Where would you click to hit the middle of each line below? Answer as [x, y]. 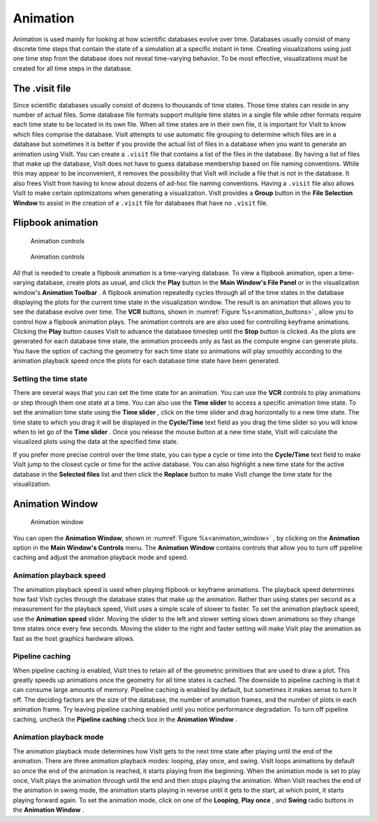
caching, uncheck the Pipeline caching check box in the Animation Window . [125, 719]
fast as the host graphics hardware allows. [74, 638]
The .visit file [42, 88]
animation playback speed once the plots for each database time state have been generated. [147, 361]
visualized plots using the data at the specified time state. [96, 442]
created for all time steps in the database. [73, 68]
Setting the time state [50, 379]
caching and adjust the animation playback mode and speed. [101, 557]
